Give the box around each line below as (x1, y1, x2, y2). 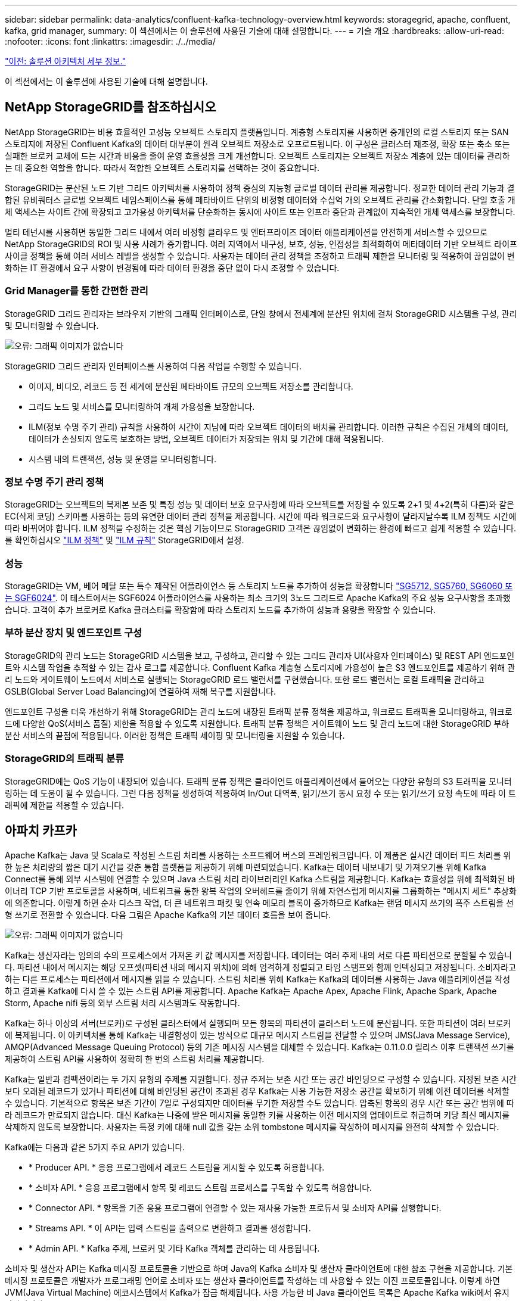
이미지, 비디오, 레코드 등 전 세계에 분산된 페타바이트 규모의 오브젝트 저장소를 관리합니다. (29, 381, 353, 391)
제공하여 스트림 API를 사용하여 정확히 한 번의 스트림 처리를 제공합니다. (5, 1054, 265, 1065)
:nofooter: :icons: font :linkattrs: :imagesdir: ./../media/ (5, 36, 216, 46)
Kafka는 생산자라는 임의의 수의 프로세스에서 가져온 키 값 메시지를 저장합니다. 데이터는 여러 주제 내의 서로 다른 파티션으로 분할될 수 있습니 (5, 950, 512, 961)
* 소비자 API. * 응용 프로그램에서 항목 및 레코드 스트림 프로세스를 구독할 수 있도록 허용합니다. (29, 1182, 372, 1193)
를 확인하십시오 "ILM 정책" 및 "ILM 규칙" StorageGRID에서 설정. (5, 535, 244, 546)
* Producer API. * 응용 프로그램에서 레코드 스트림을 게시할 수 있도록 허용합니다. (29, 1162, 325, 1173)
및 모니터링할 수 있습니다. (5, 320, 99, 331)
